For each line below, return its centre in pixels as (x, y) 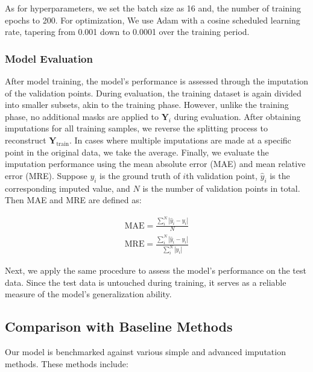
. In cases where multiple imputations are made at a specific (180, 140)
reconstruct (26, 140)
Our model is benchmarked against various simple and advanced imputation (145, 352)
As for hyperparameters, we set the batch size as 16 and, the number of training (153, 8)
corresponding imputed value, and (68, 188)
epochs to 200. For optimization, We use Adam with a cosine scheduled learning (153, 20)
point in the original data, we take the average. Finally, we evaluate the (137, 152)
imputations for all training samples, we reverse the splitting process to (136, 128)
